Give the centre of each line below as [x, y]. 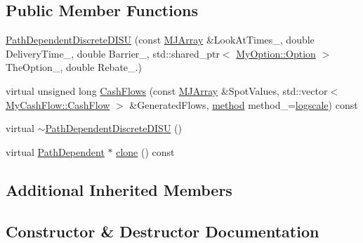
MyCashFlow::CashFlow [58, 104]
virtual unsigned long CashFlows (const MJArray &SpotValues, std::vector [167, 90]
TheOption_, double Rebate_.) [74, 67]
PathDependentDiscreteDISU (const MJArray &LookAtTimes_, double [160, 40]
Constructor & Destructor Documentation [163, 231]
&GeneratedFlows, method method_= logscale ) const [244, 104]
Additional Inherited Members [119, 189]
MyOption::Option [276, 53]
